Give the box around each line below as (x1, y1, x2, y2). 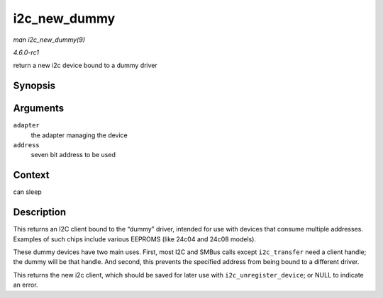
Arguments (13, 103, 65, 115)
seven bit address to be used (30, 151, 116, 159)
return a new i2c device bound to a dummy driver (13, 61, 157, 70)
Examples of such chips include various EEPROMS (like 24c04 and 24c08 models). (13, 234, 257, 243)
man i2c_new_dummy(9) (13, 35, 85, 44)
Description (13, 206, 67, 219)
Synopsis (13, 80, 56, 92)
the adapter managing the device (30, 131, 128, 139)
